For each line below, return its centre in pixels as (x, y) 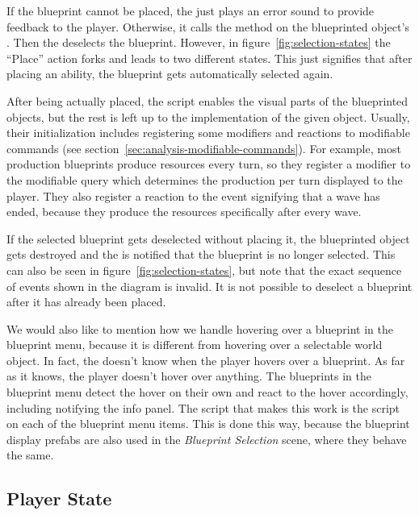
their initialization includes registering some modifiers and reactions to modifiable (208, 133)
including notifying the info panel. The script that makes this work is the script (203, 407)
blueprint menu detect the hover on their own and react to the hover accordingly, (207, 392)
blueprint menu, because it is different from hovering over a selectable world (195, 345)
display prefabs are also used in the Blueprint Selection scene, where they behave (207, 439)
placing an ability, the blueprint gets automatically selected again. (170, 74)
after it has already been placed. (86, 302)
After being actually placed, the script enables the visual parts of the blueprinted (207, 100)
